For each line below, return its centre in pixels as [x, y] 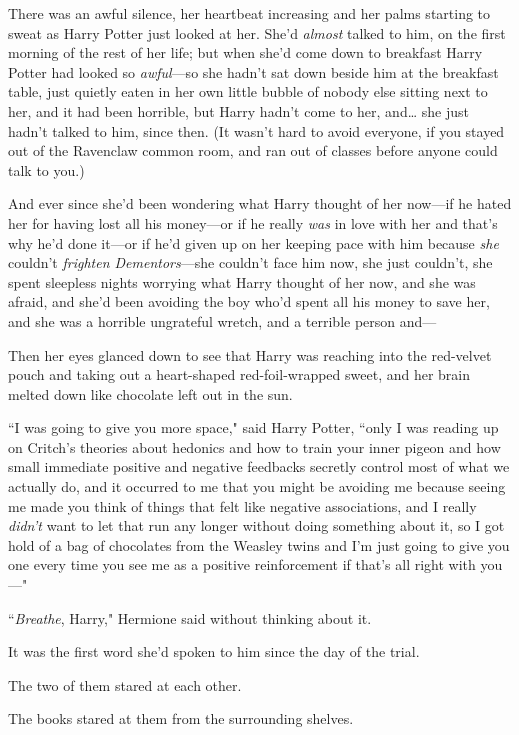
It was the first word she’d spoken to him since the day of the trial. [214, 651]
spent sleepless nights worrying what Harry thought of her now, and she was [242, 281]
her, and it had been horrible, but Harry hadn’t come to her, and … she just [238, 110]
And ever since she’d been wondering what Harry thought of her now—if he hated [260, 203]
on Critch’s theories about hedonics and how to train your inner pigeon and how [254, 446]
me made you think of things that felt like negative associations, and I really [242, 505]
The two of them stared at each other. [125, 684]
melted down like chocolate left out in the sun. [150, 393]
